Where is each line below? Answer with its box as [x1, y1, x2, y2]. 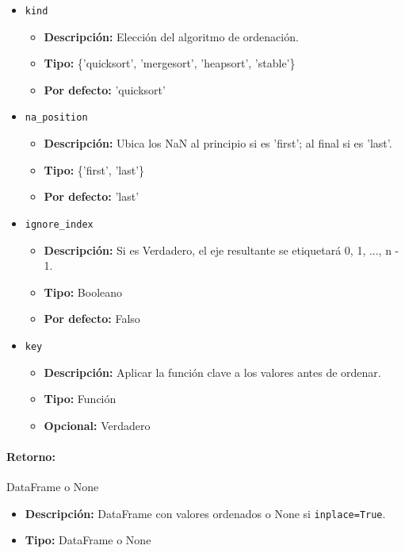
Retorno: [6, 447, 55, 464]
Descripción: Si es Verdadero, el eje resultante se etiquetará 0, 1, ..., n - [44, 241, 399, 258]
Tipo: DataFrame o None [25, 532, 151, 548]
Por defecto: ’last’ [44, 188, 139, 205]
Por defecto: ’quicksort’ [44, 81, 166, 98]
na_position [25, 112, 88, 124]
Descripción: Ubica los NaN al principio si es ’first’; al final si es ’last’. [44, 135, 392, 152]
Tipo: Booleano [44, 283, 123, 300]
